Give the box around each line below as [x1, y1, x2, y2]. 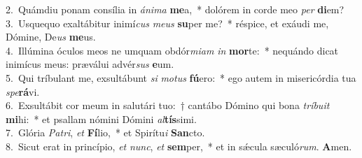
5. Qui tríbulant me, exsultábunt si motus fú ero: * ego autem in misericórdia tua [6, 70, 356, 85]
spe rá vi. [6, 84, 40, 99]
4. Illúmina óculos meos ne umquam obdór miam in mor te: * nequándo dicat [6, 43, 339, 57]
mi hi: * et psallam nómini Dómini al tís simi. [6, 111, 197, 126]
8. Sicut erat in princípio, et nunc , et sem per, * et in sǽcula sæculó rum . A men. [6, 138, 352, 153]
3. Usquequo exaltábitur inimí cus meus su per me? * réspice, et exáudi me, [6, 15, 329, 30]
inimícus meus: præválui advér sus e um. [6, 57, 174, 71]
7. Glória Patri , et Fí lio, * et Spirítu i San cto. [6, 125, 205, 140]
